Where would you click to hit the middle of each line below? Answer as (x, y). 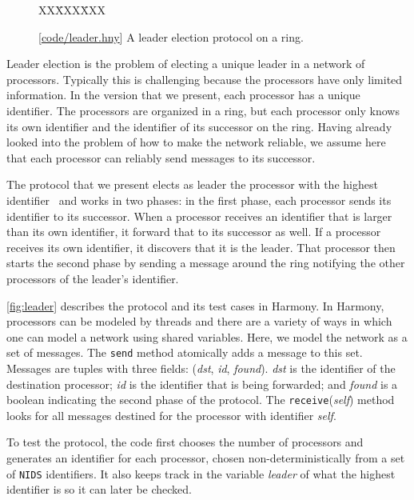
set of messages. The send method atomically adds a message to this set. (185, 352)
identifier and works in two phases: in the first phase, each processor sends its (199, 200)
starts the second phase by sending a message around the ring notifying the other (206, 263)
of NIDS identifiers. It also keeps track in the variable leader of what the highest (201, 473)
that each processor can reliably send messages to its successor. (161, 157)
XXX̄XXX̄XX (72, 10)
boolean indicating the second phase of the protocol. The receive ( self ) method (201, 400)
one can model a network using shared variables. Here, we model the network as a (207, 336)
